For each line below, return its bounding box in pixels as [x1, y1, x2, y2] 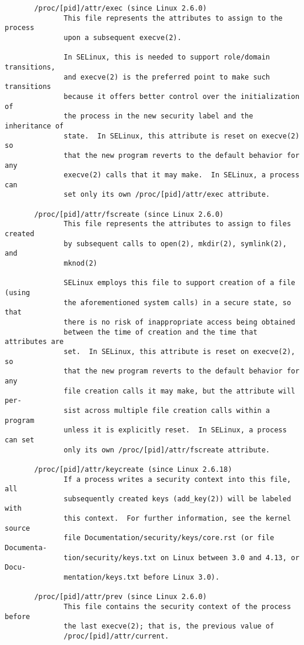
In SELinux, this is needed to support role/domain [64, 53, 270, 62]
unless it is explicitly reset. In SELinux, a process [64, 426, 287, 435]
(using [5, 289, 30, 297]
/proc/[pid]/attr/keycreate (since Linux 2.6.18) [34, 465, 232, 474]
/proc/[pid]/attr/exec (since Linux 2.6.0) [34, 4, 207, 12]
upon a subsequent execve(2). [64, 33, 182, 42]
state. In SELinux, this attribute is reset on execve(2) [64, 131, 300, 140]
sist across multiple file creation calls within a [64, 406, 270, 415]
